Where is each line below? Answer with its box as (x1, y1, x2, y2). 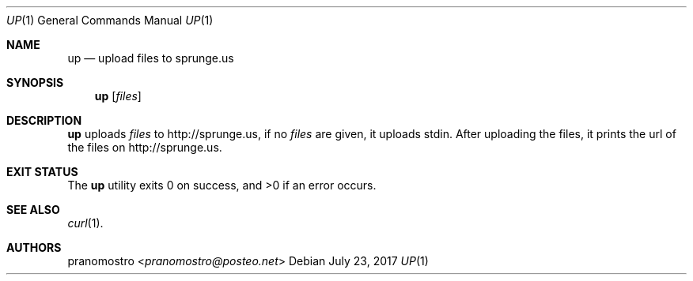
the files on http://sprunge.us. (67, 140, 222, 154)
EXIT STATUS (6, 165, 78, 178)
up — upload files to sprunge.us (67, 51, 234, 65)
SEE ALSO (6, 203, 60, 216)
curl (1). (67, 216, 104, 230)
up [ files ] (94, 89, 142, 103)
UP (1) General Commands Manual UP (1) (6, 13, 214, 27)
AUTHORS (6, 241, 62, 254)
